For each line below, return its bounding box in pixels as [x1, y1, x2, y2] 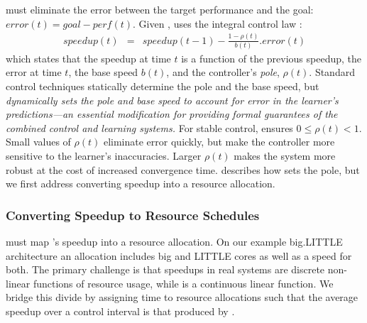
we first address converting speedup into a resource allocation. [6, 176, 275, 191]
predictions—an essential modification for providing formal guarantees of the [6, 106, 338, 121]
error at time [6, 65, 62, 80]
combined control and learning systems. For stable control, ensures [6, 120, 293, 135]
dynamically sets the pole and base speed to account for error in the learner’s [6, 92, 339, 107]
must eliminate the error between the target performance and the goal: [6, 2, 314, 16]
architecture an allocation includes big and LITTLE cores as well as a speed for [6, 248, 352, 263]
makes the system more [234, 148, 336, 163]
